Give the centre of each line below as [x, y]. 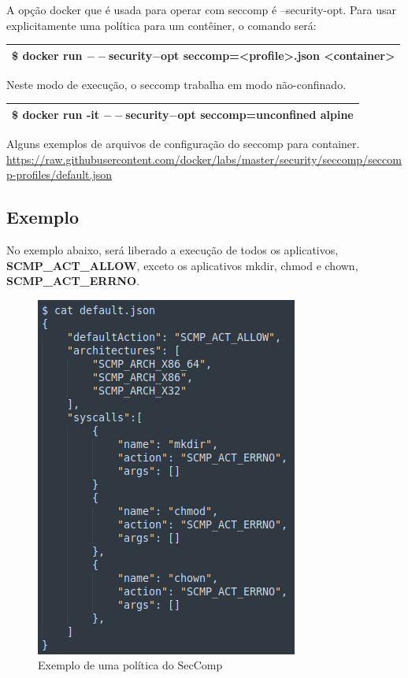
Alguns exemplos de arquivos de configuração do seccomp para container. [183, 143]
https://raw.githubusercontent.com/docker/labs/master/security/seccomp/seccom [204, 159]
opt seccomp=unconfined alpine [265, 114]
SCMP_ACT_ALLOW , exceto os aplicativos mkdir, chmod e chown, [182, 265]
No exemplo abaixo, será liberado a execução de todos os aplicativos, [172, 249]
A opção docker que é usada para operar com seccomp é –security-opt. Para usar [201, 9]
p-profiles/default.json [59, 174]
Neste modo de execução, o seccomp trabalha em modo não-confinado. [176, 84]
